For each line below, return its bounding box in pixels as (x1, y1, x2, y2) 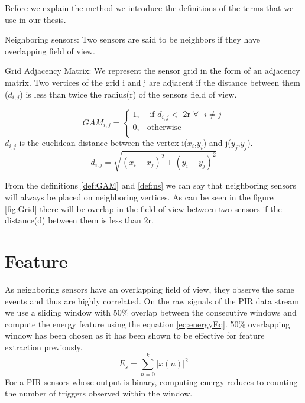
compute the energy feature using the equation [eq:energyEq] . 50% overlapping (5, 317, 290, 330)
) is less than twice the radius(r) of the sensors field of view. (20, 87, 237, 100)
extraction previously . (5, 340, 83, 353)
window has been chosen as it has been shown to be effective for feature (5, 329, 265, 342)
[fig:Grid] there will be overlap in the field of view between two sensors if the (5, 202, 282, 214)
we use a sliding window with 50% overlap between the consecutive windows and (5, 306, 297, 318)
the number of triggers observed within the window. (5, 387, 193, 399)
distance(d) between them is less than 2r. (5, 214, 154, 226)
